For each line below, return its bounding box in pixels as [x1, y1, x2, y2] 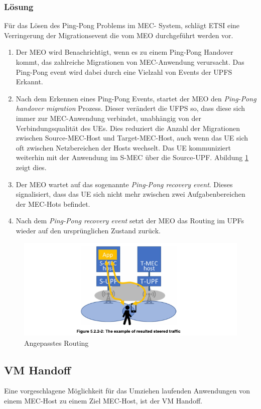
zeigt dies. [16, 162, 47, 172]
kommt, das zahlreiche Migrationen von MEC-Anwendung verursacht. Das [16, 57, 244, 67]
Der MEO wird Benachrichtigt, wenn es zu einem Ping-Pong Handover [16, 47, 233, 57]
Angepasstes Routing [24, 337, 89, 348]
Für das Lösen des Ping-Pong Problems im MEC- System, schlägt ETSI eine [4, 20, 240, 31]
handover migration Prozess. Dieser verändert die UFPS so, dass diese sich [16, 103, 245, 113]
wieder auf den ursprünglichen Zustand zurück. [16, 225, 161, 235]
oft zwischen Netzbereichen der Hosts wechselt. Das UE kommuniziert [16, 142, 231, 153]
